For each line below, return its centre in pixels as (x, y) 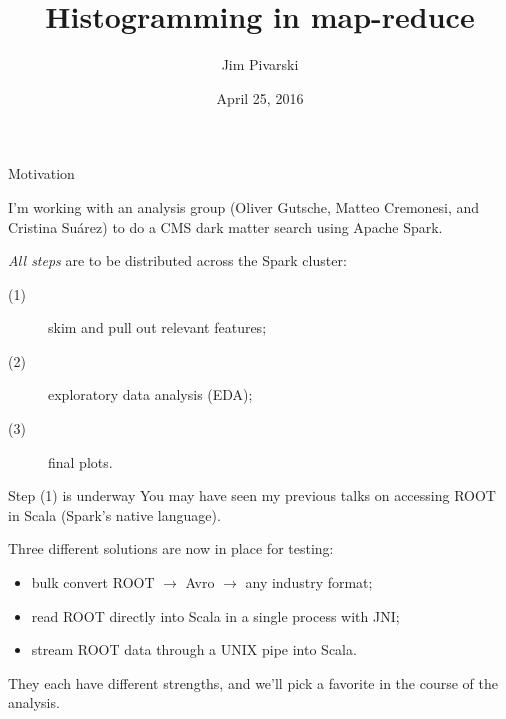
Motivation (41, 173)
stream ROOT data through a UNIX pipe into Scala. (194, 649)
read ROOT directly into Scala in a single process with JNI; (215, 615)
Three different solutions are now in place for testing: (171, 548)
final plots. (80, 461)
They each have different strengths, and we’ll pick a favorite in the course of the (253, 682)
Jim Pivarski (260, 64)
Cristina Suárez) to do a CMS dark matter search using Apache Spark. (225, 226)
